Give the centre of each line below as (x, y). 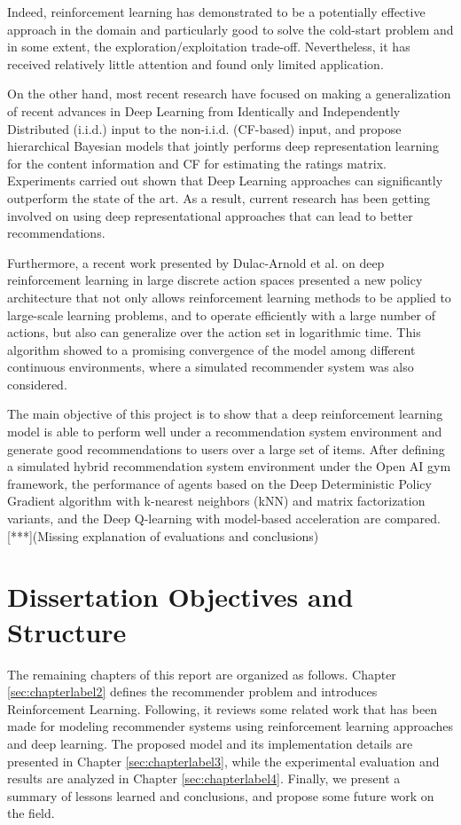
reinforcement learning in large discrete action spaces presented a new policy (215, 280)
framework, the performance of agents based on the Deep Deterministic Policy (219, 483)
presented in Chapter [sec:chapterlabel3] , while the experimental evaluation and (223, 761)
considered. (37, 384)
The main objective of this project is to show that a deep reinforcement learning (225, 414)
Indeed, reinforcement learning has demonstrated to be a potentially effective (216, 12)
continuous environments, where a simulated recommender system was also (211, 367)
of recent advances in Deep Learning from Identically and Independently (204, 110)
